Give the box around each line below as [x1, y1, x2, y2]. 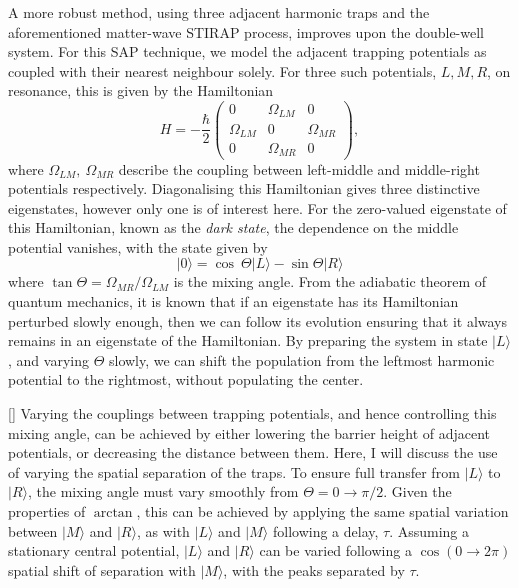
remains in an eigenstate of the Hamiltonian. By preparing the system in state [8, 330, 488, 351]
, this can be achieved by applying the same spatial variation [136, 501, 509, 521]
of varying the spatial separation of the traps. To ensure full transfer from [8, 461, 460, 482]
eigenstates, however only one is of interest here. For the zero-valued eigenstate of [8, 197, 507, 218]
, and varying [8, 349, 89, 370]
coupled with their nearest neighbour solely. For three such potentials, [8, 60, 437, 81]
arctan [93, 506, 133, 520]
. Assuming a [389, 520, 470, 541]
